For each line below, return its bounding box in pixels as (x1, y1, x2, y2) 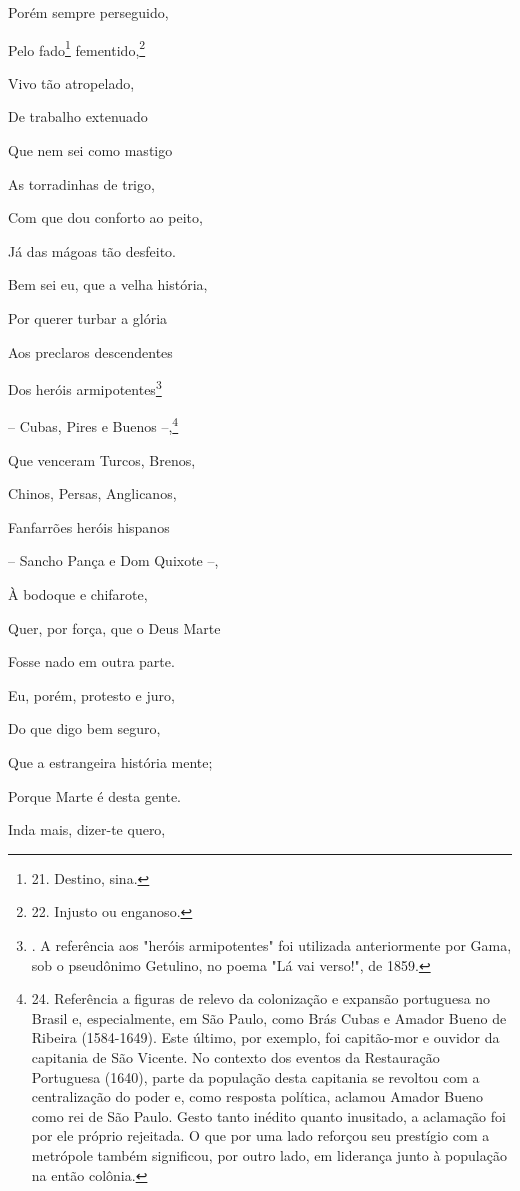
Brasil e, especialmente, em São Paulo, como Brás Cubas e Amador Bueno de (31, 1007, 507, 1028)
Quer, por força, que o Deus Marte (8, 617, 221, 638)
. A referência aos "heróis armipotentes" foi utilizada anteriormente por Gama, (31, 935, 512, 955)
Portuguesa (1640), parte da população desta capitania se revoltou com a (31, 1066, 480, 1087)
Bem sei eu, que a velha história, (8, 274, 208, 295)
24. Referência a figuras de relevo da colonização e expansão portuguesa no (31, 988, 491, 1009)
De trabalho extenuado (8, 106, 148, 127)
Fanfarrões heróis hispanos (8, 516, 170, 537)
